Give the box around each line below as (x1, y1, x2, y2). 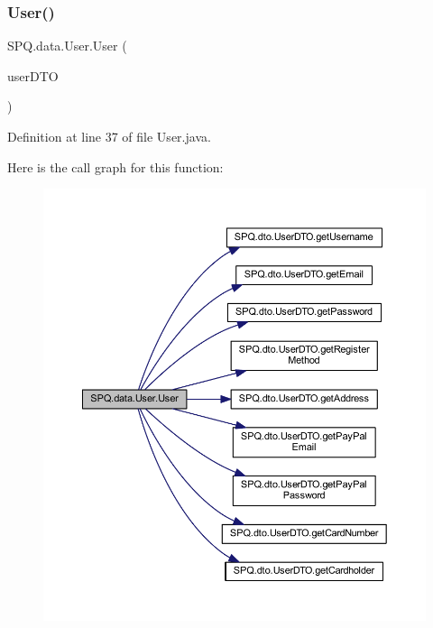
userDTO (7, 66, 59, 85)
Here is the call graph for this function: (7, 157, 224, 176)
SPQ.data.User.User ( (7, 36, 127, 55)
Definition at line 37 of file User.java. (7, 127, 211, 145)
